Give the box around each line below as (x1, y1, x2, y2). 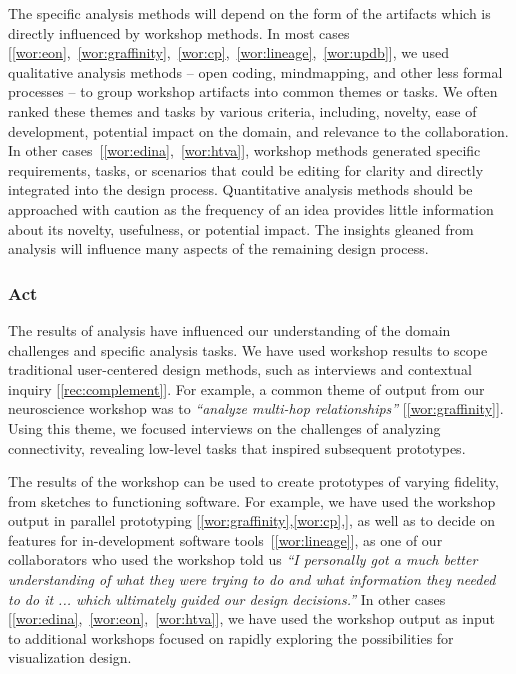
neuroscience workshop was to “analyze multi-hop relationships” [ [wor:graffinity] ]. (8, 398, 504, 419)
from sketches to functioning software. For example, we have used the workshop (8, 490, 496, 511)
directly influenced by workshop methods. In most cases (8, 22, 350, 43)
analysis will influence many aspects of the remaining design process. (8, 238, 429, 259)
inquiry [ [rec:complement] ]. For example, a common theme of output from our (8, 378, 485, 399)
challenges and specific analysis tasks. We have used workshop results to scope (8, 339, 488, 360)
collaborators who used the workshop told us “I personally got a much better (8, 549, 478, 570)
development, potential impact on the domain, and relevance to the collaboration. (8, 120, 509, 141)
